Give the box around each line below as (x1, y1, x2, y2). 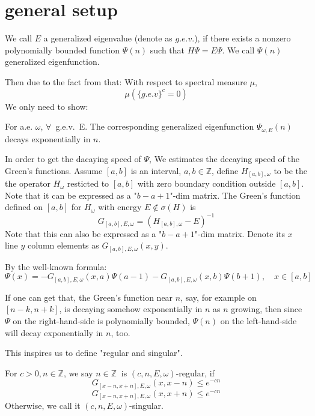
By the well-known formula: (5, 260, 107, 273)
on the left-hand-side (220, 314, 297, 327)
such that (150, 43, 185, 56)
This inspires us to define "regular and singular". (5, 346, 183, 359)
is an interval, (130, 164, 182, 176)
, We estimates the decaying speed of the (149, 152, 299, 165)
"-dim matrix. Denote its (194, 227, 286, 240)
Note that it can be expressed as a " (5, 188, 137, 201)
